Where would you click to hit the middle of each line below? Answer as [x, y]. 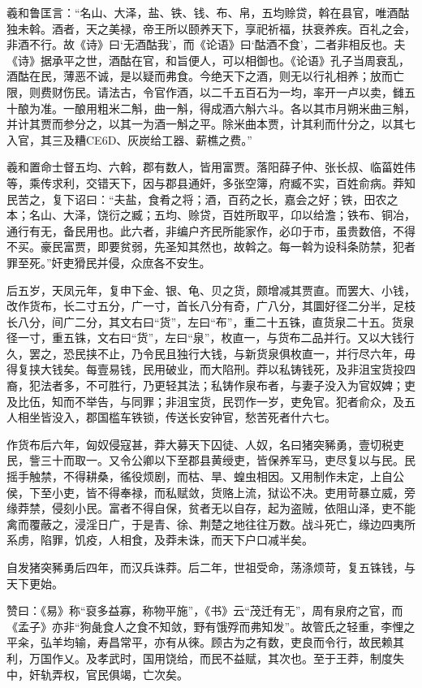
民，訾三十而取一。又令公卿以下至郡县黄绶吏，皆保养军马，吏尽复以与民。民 [211, 460]
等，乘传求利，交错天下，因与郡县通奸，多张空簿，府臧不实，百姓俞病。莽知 [211, 182]
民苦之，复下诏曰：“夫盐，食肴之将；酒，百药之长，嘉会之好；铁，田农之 [202, 199]
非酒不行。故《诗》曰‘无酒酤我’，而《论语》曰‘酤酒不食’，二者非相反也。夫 [206, 44]
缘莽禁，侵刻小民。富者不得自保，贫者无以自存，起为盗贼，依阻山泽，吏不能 [211, 508]
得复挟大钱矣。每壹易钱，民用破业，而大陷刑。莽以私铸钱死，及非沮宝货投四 [211, 369]
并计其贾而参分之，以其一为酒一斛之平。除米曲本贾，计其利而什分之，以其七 [211, 124]
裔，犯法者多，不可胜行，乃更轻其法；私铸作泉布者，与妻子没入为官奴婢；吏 [211, 385]
